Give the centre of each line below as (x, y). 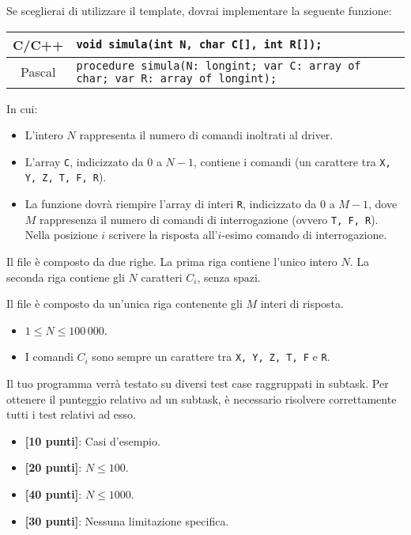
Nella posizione (61, 235)
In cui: (22, 108)
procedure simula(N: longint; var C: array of (219, 65)
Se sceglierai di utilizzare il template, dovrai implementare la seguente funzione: (199, 10)
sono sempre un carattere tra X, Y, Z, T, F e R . (211, 357)
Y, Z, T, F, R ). (66, 177)
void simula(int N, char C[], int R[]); (199, 45)
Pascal (38, 72)
